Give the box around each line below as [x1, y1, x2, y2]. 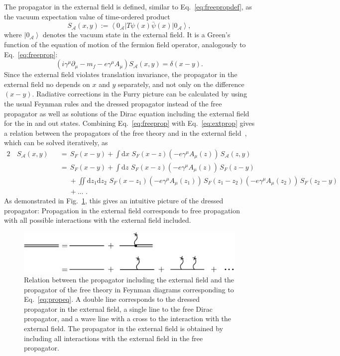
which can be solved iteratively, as [4, 137, 108, 148]
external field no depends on [4, 79, 90, 89]
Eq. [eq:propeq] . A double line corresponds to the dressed [24, 294, 200, 304]
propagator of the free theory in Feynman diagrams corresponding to [24, 284, 234, 294]
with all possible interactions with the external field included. [4, 215, 191, 225]
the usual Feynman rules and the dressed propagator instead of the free [4, 98, 222, 108]
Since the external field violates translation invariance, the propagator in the [4, 69, 237, 80]
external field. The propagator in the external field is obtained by [24, 323, 224, 333]
